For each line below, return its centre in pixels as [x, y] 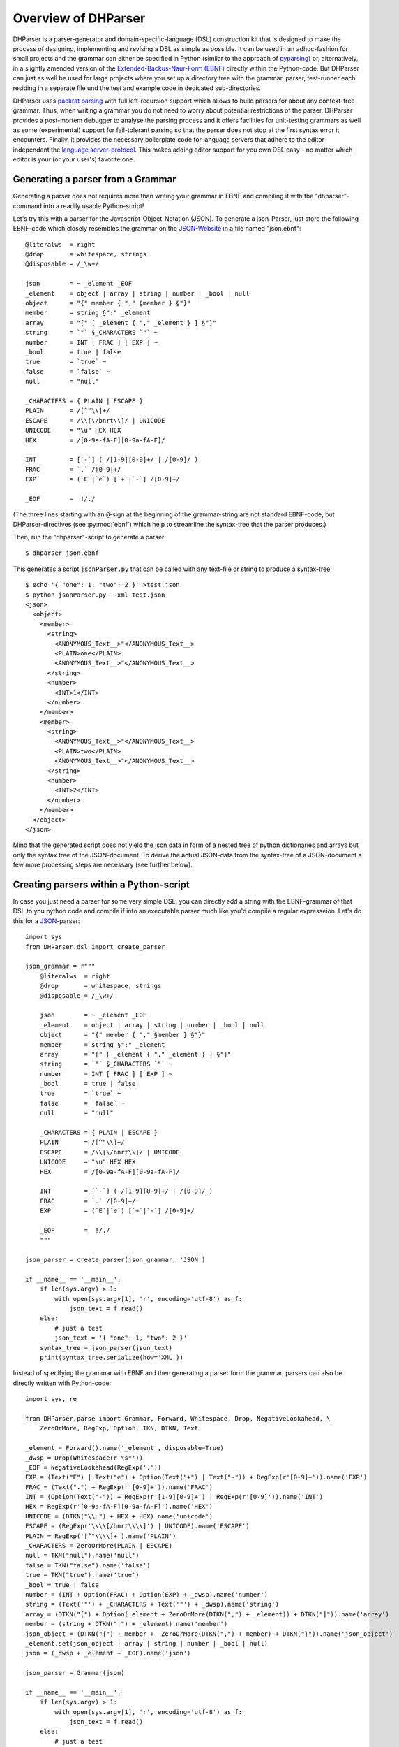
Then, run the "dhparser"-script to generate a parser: [90, 537]
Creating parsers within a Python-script [101, 884]
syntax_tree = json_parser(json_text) [106, 1348]
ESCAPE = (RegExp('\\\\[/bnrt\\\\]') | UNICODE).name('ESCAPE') [138, 1526]
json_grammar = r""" [60, 966]
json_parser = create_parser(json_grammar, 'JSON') [115, 1260]
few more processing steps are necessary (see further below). [103, 865]
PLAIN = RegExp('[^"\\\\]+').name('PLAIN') [101, 1536]
